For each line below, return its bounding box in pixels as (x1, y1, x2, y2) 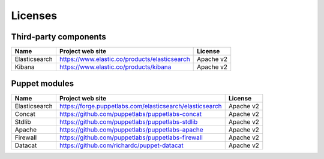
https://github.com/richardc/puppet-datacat (59, 141, 184, 149)
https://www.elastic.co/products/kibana (59, 63, 172, 71)
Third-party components (11, 32, 106, 42)
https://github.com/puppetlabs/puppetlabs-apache (59, 126, 203, 134)
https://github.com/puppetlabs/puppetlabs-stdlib (59, 117, 198, 126)
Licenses (11, 9, 58, 22)
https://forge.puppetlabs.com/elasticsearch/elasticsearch (59, 102, 222, 110)
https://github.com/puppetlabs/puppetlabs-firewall (59, 133, 203, 142)
